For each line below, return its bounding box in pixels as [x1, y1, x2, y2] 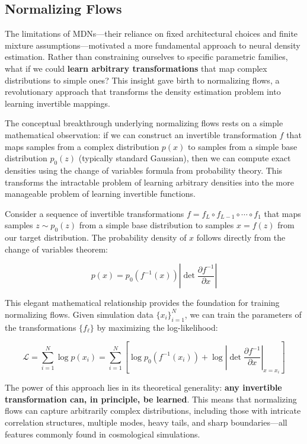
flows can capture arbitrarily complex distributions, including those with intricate [5, 404, 301, 417]
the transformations [5, 321, 76, 333]
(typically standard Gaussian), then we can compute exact [78, 152, 291, 164]
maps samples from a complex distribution [5, 140, 159, 152]
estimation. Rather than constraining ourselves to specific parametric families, [5, 50, 288, 63]
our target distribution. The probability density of [5, 231, 187, 244]
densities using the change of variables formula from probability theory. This [5, 164, 283, 176]
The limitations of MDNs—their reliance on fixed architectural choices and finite [5, 27, 298, 40]
